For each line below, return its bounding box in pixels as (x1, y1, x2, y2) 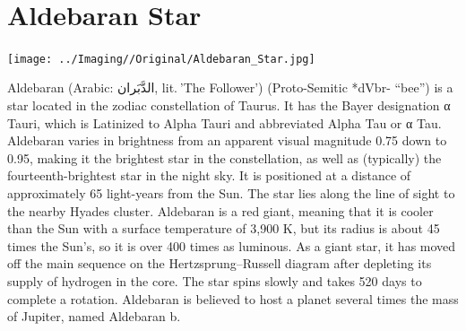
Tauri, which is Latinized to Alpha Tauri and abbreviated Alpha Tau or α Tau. (7, 113, 442, 132)
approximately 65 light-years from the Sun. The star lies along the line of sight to (7, 183, 455, 202)
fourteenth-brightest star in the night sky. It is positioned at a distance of (7, 166, 411, 185)
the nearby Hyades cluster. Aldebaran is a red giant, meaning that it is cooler (7, 201, 434, 220)
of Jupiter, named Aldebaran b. (7, 307, 181, 326)
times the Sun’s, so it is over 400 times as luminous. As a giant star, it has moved (7, 236, 456, 255)
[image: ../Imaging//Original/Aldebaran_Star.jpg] (7, 52, 315, 65)
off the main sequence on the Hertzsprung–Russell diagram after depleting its (7, 254, 432, 273)
